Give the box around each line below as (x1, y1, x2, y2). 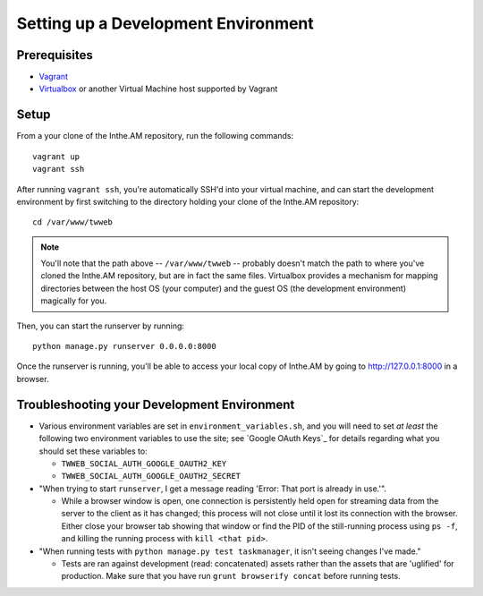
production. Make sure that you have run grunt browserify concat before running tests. (61, 571, 402, 582)
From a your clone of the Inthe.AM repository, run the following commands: (16, 131, 294, 141)
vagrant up (32, 151, 80, 161)
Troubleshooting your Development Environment (16, 396, 295, 412)
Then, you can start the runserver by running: (16, 320, 185, 331)
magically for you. (40, 295, 107, 306)
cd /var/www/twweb (32, 217, 114, 227)
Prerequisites (16, 47, 93, 63)
